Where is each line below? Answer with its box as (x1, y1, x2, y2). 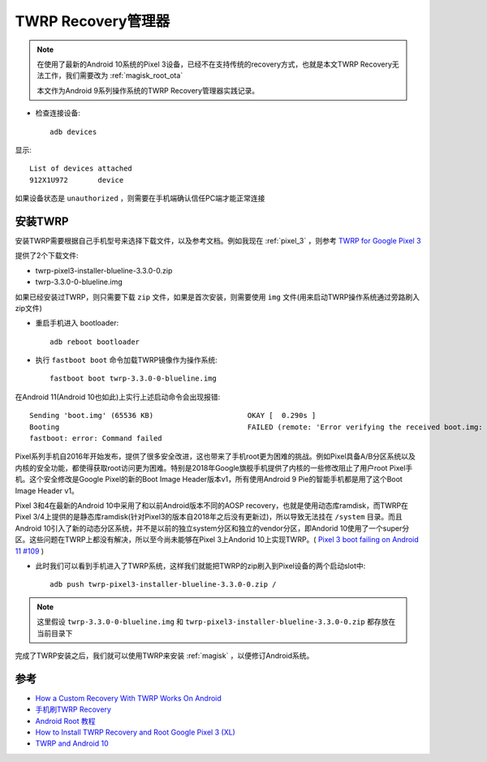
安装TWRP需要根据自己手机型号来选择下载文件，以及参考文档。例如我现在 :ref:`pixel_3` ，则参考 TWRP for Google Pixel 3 (15, 235, 421, 245)
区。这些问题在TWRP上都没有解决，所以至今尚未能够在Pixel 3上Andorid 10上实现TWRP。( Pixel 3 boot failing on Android (15, 535, 420, 545)
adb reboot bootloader (50, 337, 140, 347)
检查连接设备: (35, 108, 81, 118)
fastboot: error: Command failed (29, 434, 162, 443)
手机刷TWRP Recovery (35, 704, 111, 714)
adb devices (50, 127, 97, 136)
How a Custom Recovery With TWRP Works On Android (35, 693, 222, 703)
